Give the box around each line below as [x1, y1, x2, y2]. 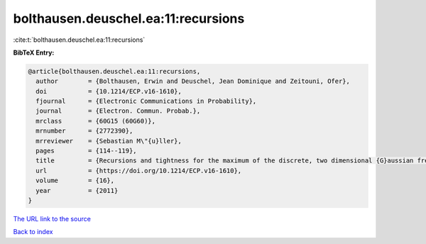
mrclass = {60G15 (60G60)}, [35, 117, 156, 125]
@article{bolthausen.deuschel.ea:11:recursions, [28, 67, 201, 75]
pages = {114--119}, [35, 147, 138, 155]
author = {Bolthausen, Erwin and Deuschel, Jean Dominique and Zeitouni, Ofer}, [35, 77, 351, 85]
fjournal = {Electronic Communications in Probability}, [35, 97, 257, 106]
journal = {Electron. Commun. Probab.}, [35, 107, 201, 115]
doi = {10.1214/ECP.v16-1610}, [35, 87, 182, 95]
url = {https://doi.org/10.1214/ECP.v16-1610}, [35, 167, 242, 174]
